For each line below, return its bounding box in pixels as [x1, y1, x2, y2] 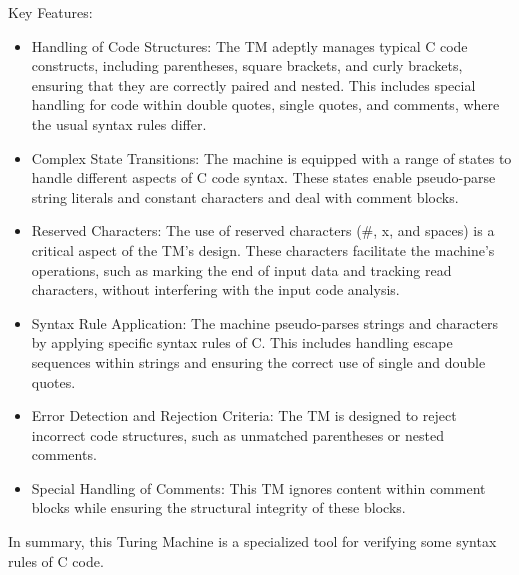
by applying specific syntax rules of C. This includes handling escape [31, 332, 453, 353]
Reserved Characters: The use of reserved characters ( [31, 220, 362, 241]
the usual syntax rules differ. [31, 113, 207, 134]
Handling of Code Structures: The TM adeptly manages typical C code [31, 35, 468, 56]
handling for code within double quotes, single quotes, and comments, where [31, 94, 500, 115]
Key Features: [8, 2, 93, 22]
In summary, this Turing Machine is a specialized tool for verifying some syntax [8, 531, 497, 552]
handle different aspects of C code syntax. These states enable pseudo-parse [31, 167, 496, 188]
